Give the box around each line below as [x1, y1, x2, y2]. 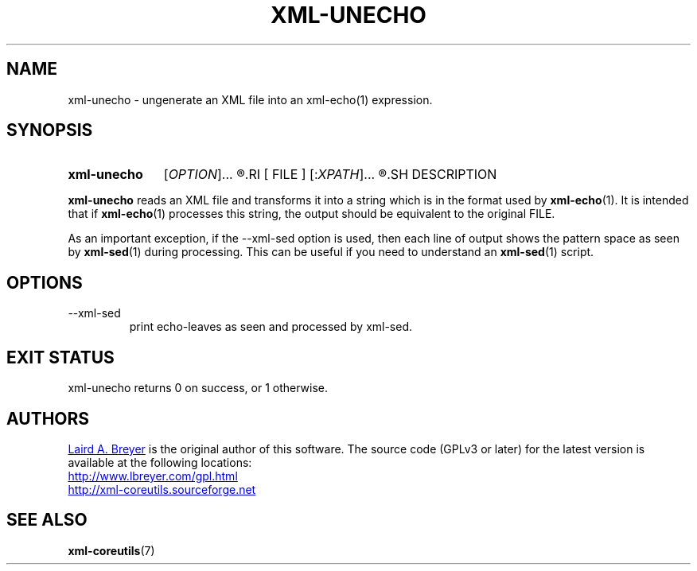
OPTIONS [6, 272, 83, 293]
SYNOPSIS [6, 120, 93, 141]
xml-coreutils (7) [68, 543, 155, 557]
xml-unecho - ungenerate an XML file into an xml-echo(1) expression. [68, 92, 433, 107]
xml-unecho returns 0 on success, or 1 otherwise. [68, 381, 329, 395]
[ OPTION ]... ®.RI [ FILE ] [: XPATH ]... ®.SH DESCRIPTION [163, 166, 497, 183]
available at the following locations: [68, 455, 252, 469]
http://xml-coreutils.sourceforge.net [68, 482, 256, 496]
